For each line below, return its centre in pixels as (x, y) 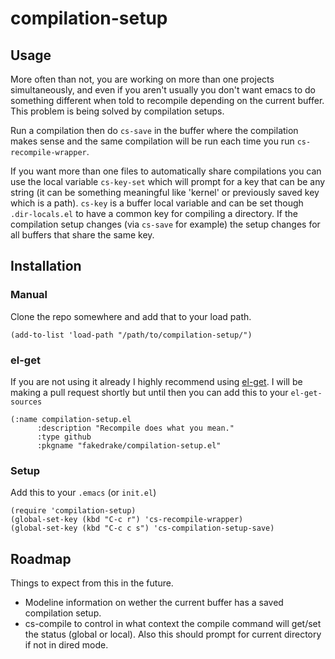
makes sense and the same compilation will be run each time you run (152, 141)
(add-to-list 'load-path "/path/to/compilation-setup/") (131, 335)
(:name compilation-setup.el (71, 419)
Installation (46, 266)
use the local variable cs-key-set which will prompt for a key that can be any (168, 181)
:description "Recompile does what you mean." (135, 428)
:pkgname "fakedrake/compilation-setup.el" (129, 445)
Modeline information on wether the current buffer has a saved (154, 603)
